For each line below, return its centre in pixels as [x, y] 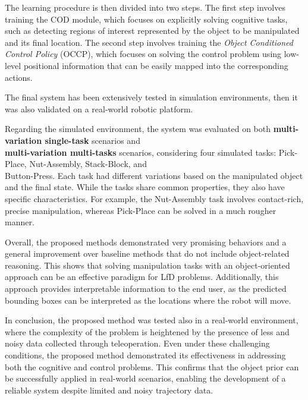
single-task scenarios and [92, 140]
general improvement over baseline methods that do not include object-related [147, 253]
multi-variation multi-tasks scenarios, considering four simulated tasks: [141, 152]
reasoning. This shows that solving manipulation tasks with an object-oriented [147, 265]
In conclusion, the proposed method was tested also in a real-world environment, [152, 320]
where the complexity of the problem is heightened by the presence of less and [147, 331]
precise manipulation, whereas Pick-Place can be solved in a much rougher [141, 210]
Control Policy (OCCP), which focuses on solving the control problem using [143, 54]
